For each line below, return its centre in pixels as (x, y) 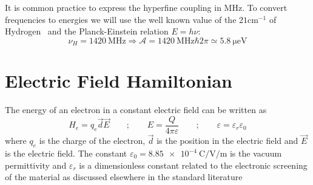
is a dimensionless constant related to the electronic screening (193, 165)
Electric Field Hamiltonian (119, 81)
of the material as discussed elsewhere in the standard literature (124, 177)
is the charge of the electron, (92, 141)
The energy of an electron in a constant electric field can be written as (136, 110)
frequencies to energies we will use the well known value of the (121, 19)
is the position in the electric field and (227, 141)
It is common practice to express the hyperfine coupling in (113, 7)
